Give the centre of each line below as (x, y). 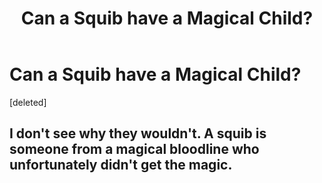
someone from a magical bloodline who (134, 149)
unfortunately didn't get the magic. (121, 165)
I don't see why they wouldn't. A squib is (138, 133)
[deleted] (28, 102)
